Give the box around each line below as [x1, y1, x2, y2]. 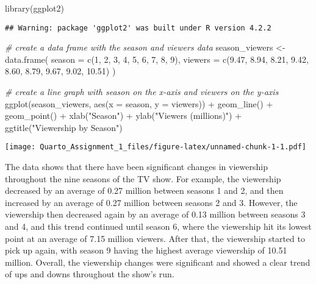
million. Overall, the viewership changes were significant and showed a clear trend [5, 255, 311, 268]
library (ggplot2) [5, 2, 64, 14]
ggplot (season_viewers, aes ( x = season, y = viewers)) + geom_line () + [5, 97, 273, 110]
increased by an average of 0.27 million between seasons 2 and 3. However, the [5, 196, 298, 208]
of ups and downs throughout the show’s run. [5, 268, 174, 280]
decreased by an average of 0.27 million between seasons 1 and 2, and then [5, 184, 284, 197]
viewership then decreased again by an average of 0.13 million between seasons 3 [5, 208, 306, 221]
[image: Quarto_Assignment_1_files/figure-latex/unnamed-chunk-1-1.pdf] [5, 143, 306, 152]
